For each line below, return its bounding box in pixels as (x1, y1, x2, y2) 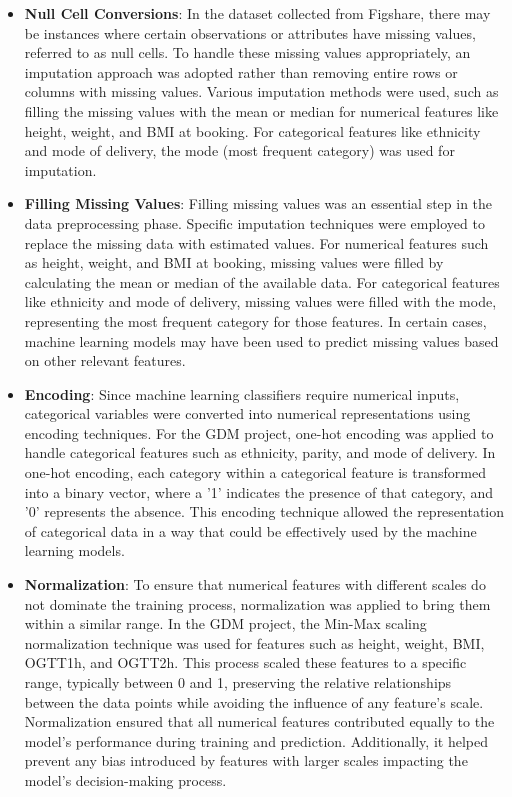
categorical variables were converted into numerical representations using (24, 403, 471, 424)
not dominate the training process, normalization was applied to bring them (24, 593, 491, 614)
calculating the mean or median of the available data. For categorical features (24, 271, 500, 292)
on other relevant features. (24, 350, 186, 371)
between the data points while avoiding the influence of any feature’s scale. (24, 691, 484, 712)
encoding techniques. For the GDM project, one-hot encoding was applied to (24, 422, 494, 443)
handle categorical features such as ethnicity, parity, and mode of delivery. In (24, 442, 496, 463)
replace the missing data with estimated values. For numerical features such (24, 232, 489, 253)
